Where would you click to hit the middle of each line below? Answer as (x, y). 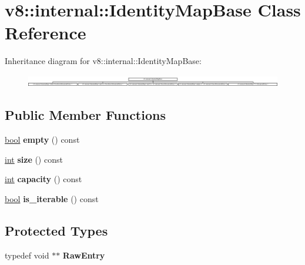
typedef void (27, 255)
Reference (46, 33)
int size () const (34, 159)
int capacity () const (43, 179)
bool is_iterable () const (52, 199)
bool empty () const (42, 140)
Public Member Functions (85, 115)
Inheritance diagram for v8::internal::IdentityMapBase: (103, 61)
